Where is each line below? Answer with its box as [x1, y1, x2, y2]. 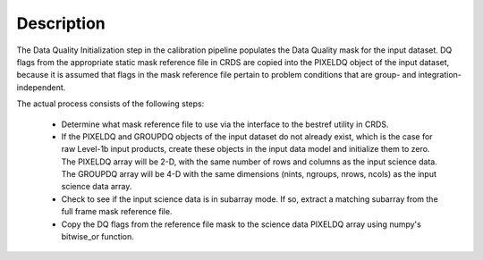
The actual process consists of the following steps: [16, 98, 205, 109]
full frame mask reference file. [61, 206, 173, 217]
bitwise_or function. [61, 231, 134, 242]
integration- [418, 70, 462, 80]
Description [16, 13, 106, 33]
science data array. [61, 181, 132, 192]
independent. [16, 81, 66, 93]
